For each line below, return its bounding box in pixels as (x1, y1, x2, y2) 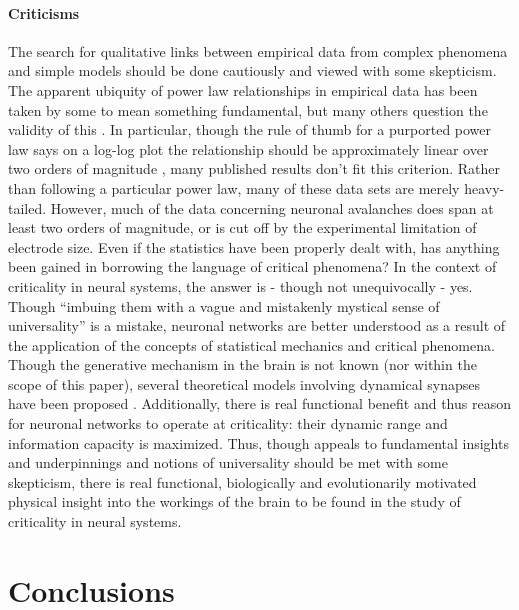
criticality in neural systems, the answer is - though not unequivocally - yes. (8, 275, 473, 296)
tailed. (8, 197, 47, 218)
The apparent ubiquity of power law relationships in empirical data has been (8, 79, 478, 100)
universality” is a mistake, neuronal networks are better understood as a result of (8, 315, 506, 336)
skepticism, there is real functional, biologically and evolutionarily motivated (8, 471, 477, 492)
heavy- (464, 177, 505, 198)
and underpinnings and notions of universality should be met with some (8, 452, 448, 473)
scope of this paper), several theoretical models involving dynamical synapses (8, 373, 480, 394)
